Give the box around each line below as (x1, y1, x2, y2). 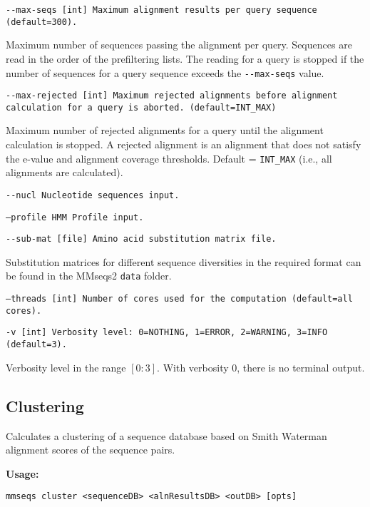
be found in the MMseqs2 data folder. (6, 268, 172, 283)
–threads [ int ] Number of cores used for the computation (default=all (6, 294, 353, 304)
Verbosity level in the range (6, 359, 126, 374)
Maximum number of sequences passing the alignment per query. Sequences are (6, 37, 352, 52)
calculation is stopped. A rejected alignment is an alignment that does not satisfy (6, 137, 361, 152)
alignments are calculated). (6, 165, 123, 180)
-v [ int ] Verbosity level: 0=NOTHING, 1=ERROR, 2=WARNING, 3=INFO (6, 327, 328, 338)
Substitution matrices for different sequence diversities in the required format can (6, 254, 361, 269)
